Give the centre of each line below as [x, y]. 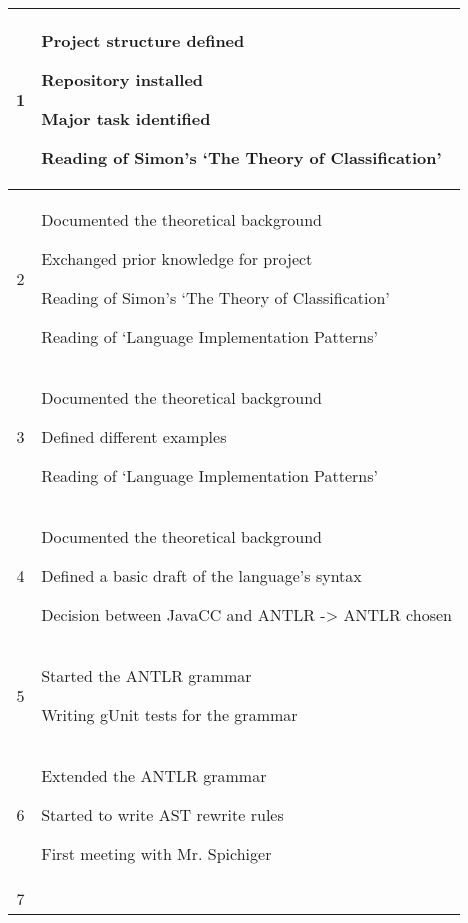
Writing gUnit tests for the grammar [169, 714]
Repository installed [122, 79]
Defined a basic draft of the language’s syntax [201, 575]
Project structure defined [143, 40]
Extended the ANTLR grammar [154, 775]
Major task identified [126, 118]
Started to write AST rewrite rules [162, 814]
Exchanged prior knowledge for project [177, 258]
